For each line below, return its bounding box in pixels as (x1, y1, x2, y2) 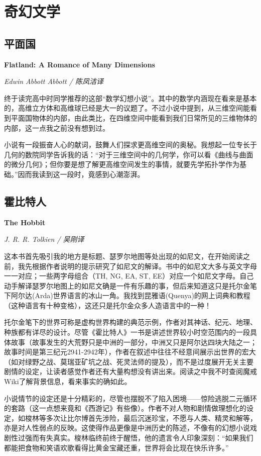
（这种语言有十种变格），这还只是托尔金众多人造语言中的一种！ (4, 300, 211, 310)
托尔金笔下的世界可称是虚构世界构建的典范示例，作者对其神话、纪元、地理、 (4, 317, 257, 327)
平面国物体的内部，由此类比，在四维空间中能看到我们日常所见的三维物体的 (11, 112, 257, 123)
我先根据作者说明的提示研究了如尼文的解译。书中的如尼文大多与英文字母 (18, 260, 257, 271)
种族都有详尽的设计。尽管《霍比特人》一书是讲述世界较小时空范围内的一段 (4, 327, 250, 337)
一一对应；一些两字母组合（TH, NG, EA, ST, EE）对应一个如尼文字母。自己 (4, 270, 254, 281)
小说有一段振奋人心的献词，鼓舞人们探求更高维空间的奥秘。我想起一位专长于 (4, 139, 257, 150)
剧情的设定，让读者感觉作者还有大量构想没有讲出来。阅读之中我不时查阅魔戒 (4, 366, 257, 377)
